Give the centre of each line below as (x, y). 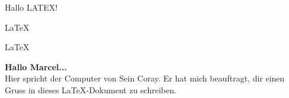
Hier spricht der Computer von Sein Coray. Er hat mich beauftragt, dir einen (145, 78)
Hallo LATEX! (31, 7)
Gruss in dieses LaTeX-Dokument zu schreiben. (91, 89)
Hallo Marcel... (36, 66)
